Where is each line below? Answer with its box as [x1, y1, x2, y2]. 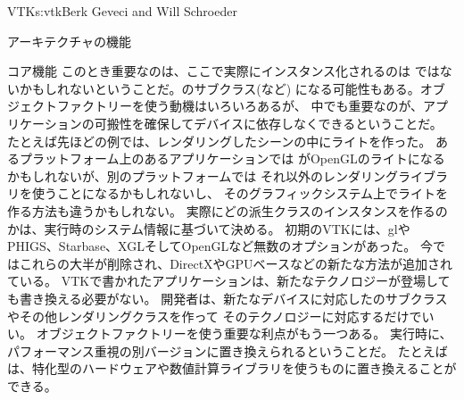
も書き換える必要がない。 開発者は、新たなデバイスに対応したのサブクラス [7, 288, 448, 307]
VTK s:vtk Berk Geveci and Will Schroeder [7, 2, 237, 20]
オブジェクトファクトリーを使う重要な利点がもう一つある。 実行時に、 [36, 324, 452, 343]
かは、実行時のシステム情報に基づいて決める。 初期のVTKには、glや [7, 219, 410, 237]
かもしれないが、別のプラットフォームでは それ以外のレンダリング [7, 166, 398, 185]
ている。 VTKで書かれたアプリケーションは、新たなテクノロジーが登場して [7, 271, 451, 290]
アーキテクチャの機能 [7, 31, 132, 50]
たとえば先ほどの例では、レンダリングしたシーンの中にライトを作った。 [7, 131, 432, 150]
